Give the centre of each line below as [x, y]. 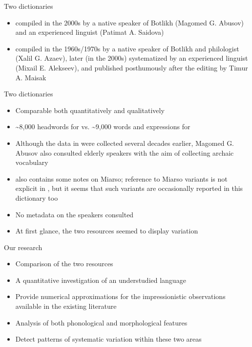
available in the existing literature [66, 306]
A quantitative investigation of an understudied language [101, 280]
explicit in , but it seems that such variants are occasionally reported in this [129, 188]
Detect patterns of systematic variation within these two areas [108, 339]
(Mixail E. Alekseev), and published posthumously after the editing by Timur [132, 67]
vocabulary [32, 162]
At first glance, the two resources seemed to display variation [107, 231]
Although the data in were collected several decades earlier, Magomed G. [125, 143]
